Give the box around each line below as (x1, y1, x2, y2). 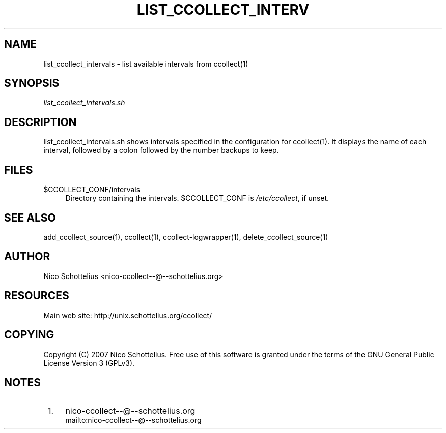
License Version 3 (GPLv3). (43, 358, 135, 367)
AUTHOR (4, 250, 50, 263)
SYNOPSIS (4, 77, 60, 90)
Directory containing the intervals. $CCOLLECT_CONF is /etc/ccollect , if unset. (65, 194, 329, 203)
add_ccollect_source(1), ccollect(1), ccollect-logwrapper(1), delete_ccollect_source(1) (43, 232, 328, 241)
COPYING (4, 328, 54, 342)
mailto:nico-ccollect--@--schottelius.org (65, 416, 202, 425)
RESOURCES (4, 289, 69, 302)
